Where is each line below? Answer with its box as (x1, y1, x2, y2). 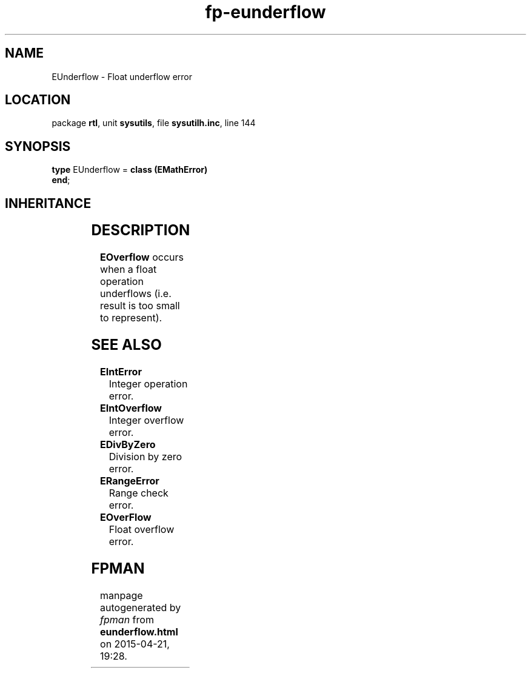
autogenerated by (100, 601, 181, 614)
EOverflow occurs (100, 251, 184, 264)
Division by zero (109, 450, 182, 463)
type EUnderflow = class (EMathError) (52, 164, 208, 175)
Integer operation (109, 377, 188, 390)
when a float (100, 263, 157, 276)
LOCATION (5, 92, 71, 108)
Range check (109, 486, 169, 499)
